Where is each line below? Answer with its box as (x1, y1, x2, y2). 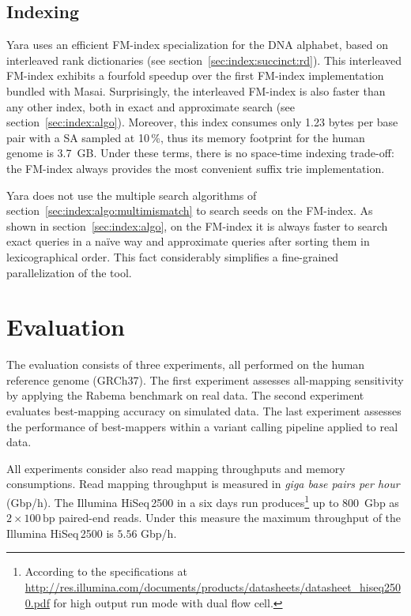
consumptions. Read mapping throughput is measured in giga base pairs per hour (6, 475, 400, 492)
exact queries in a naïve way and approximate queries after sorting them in (6, 233, 370, 250)
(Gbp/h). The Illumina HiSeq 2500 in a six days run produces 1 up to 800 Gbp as (6, 491, 399, 510)
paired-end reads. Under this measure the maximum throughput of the (58, 509, 402, 526)
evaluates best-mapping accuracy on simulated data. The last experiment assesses (6, 403, 402, 419)
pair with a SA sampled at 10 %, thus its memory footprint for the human (6, 129, 365, 145)
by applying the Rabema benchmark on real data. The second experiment (6, 387, 364, 404)
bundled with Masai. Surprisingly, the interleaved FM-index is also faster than (6, 82, 386, 99)
